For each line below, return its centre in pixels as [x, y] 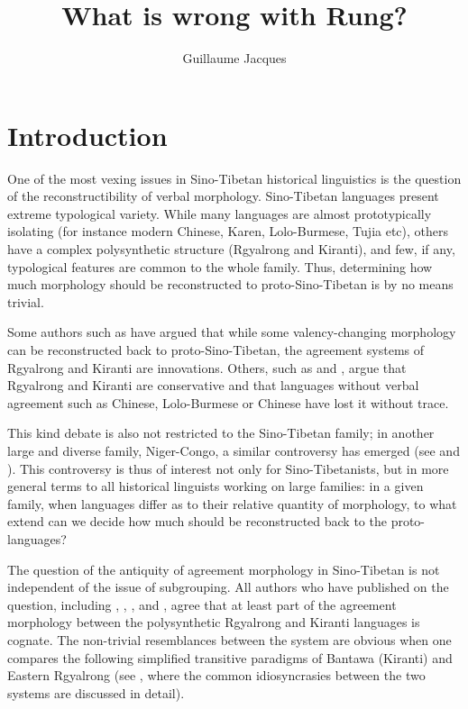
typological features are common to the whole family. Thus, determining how [220, 266]
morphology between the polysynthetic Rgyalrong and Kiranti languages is [214, 622]
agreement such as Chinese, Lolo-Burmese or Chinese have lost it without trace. [228, 402]
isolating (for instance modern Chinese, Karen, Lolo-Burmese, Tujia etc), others [228, 231]
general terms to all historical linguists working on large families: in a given [216, 486]
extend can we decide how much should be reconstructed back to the [197, 521]
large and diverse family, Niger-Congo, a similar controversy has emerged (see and [234, 450]
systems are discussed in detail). [96, 692]
